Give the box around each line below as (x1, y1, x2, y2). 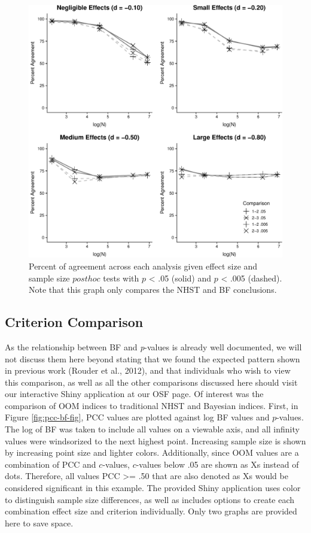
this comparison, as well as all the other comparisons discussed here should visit (5, 375, 298, 388)
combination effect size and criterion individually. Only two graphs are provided (5, 505, 297, 517)
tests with (103, 271, 139, 284)
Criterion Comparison (5, 313, 144, 331)
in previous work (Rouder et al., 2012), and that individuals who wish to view (5, 364, 291, 377)
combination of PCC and (5, 458, 96, 470)
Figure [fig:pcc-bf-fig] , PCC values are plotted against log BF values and (5, 411, 270, 423)
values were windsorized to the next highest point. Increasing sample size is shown (5, 434, 306, 447)
